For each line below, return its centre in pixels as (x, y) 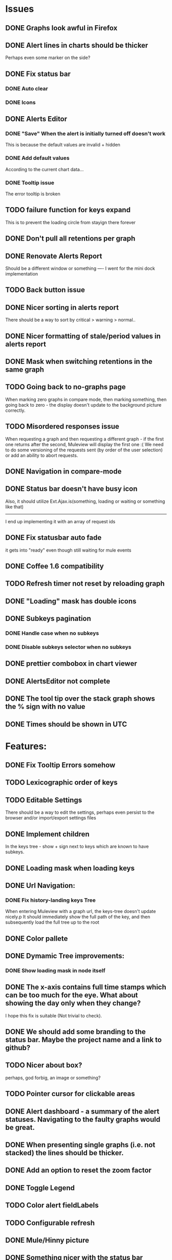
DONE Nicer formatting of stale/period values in (83, 336)
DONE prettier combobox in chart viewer (71, 664)
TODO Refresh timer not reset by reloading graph (85, 584)
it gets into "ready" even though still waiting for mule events (68, 550)
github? (18, 1048)
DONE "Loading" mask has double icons (71, 601)
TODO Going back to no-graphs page (66, 387)
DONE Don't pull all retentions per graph (70, 239)
